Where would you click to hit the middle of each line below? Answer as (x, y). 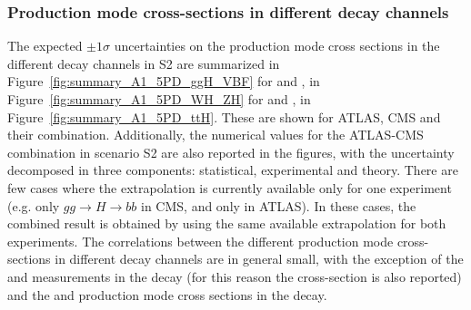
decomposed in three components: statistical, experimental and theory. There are (233, 170)
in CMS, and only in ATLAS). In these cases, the (279, 205)
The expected (45, 46)
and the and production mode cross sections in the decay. (167, 294)
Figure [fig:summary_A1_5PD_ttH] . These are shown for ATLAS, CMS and (224, 116)
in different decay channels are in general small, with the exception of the (259, 259)
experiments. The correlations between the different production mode (200, 241)
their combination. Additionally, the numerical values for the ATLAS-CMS (215, 135)
